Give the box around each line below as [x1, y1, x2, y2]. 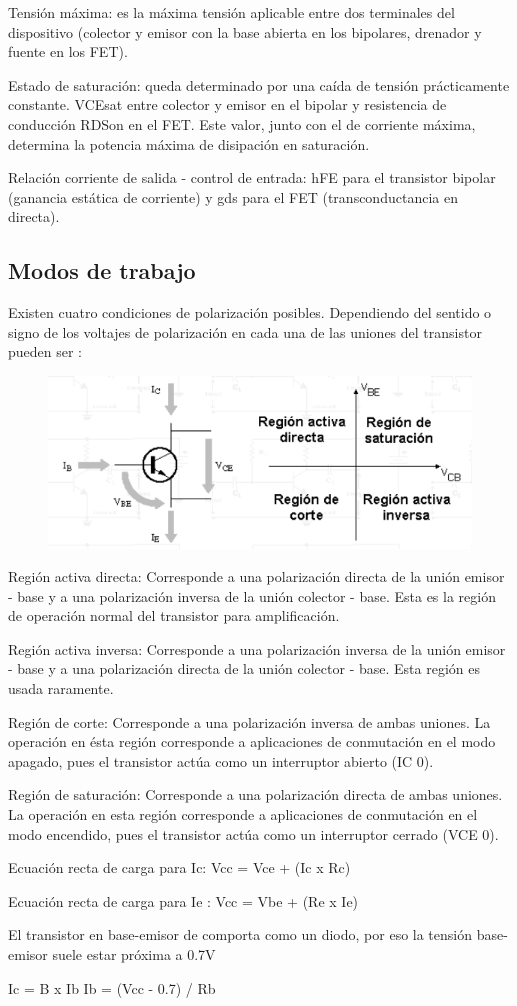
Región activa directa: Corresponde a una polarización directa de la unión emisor [8, 566, 505, 587]
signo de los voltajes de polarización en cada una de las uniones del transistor [8, 321, 482, 342]
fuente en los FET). [8, 41, 128, 62]
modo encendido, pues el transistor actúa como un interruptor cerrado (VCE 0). [8, 823, 499, 844]
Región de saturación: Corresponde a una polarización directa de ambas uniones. [8, 784, 503, 805]
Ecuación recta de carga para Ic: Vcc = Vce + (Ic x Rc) [8, 857, 351, 878]
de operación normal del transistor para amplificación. [8, 605, 340, 626]
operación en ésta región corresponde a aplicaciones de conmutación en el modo [8, 731, 496, 752]
